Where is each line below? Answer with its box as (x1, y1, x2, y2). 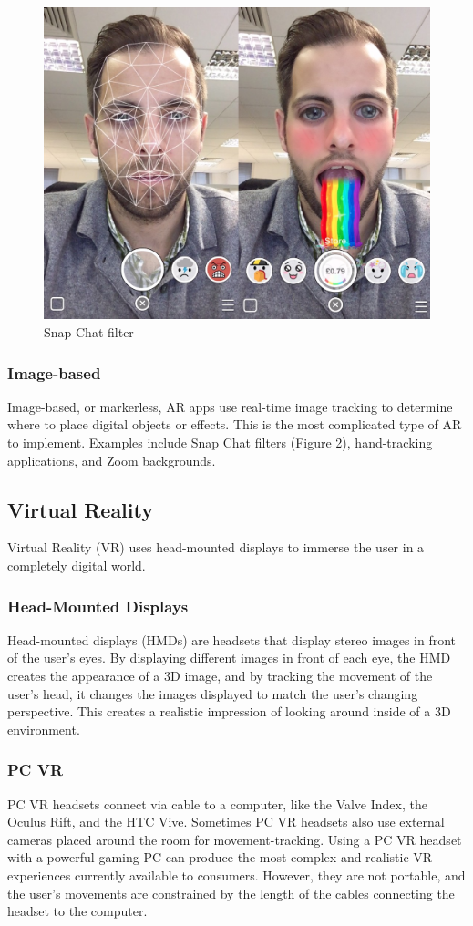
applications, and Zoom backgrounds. (7, 450, 216, 469)
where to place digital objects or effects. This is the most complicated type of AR (7, 415, 462, 434)
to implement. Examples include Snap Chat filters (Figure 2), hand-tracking (7, 433, 433, 452)
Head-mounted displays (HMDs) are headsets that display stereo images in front (7, 630, 457, 649)
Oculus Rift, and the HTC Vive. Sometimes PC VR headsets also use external (7, 812, 445, 831)
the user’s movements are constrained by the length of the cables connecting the (7, 883, 455, 902)
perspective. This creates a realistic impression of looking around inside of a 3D (7, 702, 451, 721)
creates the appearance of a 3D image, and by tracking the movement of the (7, 666, 433, 684)
